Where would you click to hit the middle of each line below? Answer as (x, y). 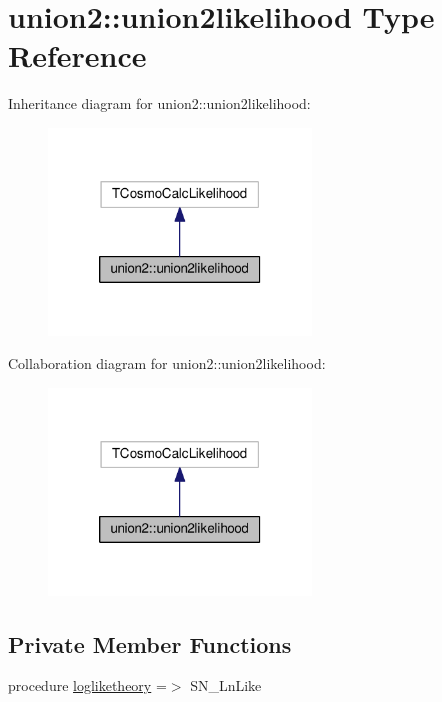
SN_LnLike (226, 685)
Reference (77, 55)
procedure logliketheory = (87, 685)
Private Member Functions (150, 643)
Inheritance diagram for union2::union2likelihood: (159, 103)
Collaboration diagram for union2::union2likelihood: (167, 363)
